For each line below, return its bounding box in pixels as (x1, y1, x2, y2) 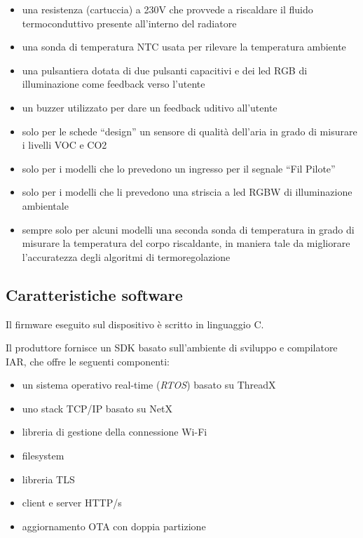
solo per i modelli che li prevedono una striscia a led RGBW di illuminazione (22, 184, 352, 199)
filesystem (22, 448, 64, 463)
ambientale (22, 198, 69, 213)
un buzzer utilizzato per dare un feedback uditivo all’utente (22, 100, 278, 114)
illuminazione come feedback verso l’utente (22, 76, 205, 91)
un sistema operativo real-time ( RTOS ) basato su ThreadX (22, 377, 276, 392)
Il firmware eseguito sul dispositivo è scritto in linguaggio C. (6, 316, 264, 331)
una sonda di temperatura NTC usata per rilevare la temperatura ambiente (22, 39, 346, 54)
